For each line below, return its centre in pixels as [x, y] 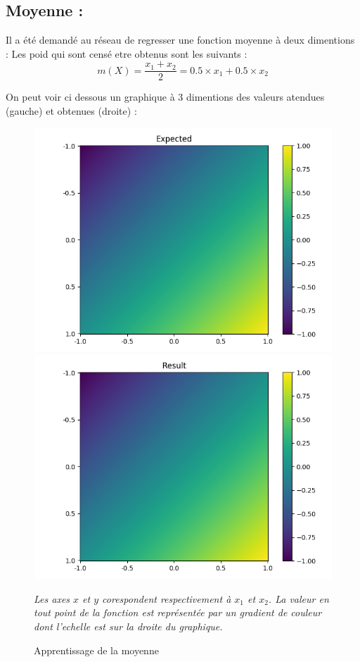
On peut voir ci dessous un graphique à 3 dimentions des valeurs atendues [165, 97]
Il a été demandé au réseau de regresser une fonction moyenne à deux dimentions [180, 40]
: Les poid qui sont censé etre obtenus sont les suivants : [127, 53]
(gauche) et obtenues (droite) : [71, 111]
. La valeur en [298, 598]
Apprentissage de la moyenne [96, 650]
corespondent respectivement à [167, 598]
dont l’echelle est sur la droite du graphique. [128, 626]
